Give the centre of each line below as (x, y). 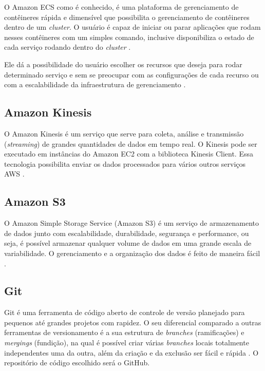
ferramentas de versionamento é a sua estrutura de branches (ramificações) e (124, 332)
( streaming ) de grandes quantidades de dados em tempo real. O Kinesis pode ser (131, 143)
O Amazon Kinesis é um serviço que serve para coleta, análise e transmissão (124, 133)
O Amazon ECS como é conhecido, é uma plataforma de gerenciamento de (121, 7)
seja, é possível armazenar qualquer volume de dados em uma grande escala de (128, 243)
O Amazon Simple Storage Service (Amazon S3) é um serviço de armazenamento (132, 223)
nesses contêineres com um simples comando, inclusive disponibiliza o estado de (129, 37)
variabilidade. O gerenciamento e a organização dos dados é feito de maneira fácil (132, 253)
